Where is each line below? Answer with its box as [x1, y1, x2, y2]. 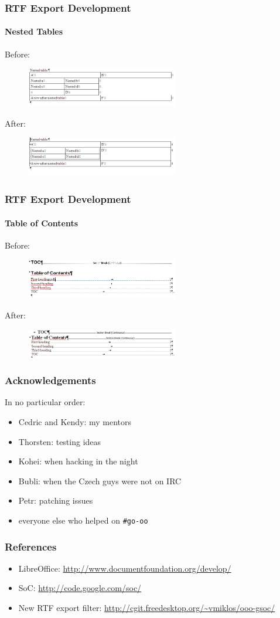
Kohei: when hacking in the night [18, 455, 138, 467]
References [5, 539, 57, 554]
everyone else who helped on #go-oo [18, 514, 148, 526]
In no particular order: [5, 396, 86, 408]
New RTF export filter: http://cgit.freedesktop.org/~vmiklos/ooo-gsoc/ [18, 602, 275, 614]
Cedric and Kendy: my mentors [18, 416, 132, 427]
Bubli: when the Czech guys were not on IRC [18, 474, 182, 487]
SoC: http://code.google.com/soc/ [18, 582, 142, 594]
